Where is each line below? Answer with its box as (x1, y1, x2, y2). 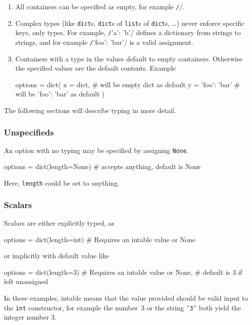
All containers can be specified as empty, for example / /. (15, 1, 185, 11)
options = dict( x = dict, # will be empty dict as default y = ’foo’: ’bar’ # (15, 79, 240, 89)
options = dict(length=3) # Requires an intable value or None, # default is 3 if (4, 267, 242, 277)
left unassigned (4, 276, 48, 287)
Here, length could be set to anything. (4, 178, 120, 188)
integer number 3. (4, 312, 57, 322)
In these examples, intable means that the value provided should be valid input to (4, 292, 249, 303)
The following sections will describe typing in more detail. (4, 105, 176, 115)
